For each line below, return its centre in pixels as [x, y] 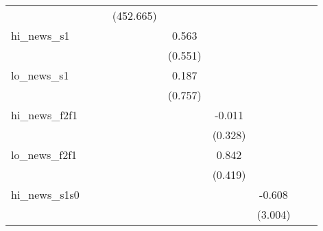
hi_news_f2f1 [44, 115]
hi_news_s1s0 [45, 194]
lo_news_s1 [40, 75]
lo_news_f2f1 [44, 155]
